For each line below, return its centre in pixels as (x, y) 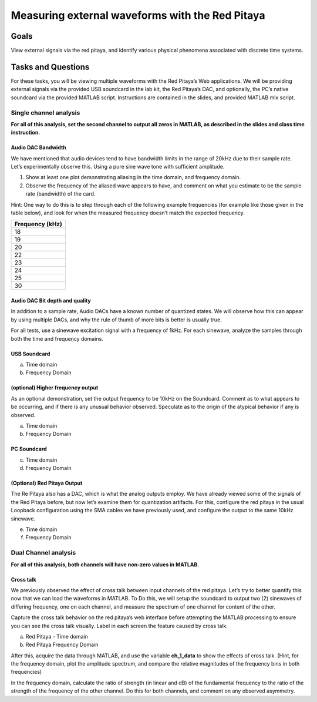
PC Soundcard (29, 449)
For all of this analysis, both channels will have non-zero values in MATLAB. (105, 565)
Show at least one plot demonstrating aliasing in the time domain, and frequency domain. (133, 177)
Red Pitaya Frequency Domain (62, 645)
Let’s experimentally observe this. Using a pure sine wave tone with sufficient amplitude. (118, 167)
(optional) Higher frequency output (55, 388)
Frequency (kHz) (38, 224)
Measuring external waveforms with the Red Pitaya (138, 15)
